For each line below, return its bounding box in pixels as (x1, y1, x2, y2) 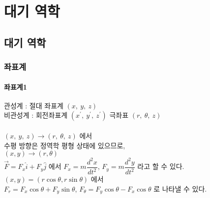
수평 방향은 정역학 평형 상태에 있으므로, (4, 140, 125, 150)
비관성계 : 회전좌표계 (4, 110, 68, 120)
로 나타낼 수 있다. (153, 183, 207, 194)
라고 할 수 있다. (137, 161, 184, 171)
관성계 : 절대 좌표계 (4, 100, 63, 110)
